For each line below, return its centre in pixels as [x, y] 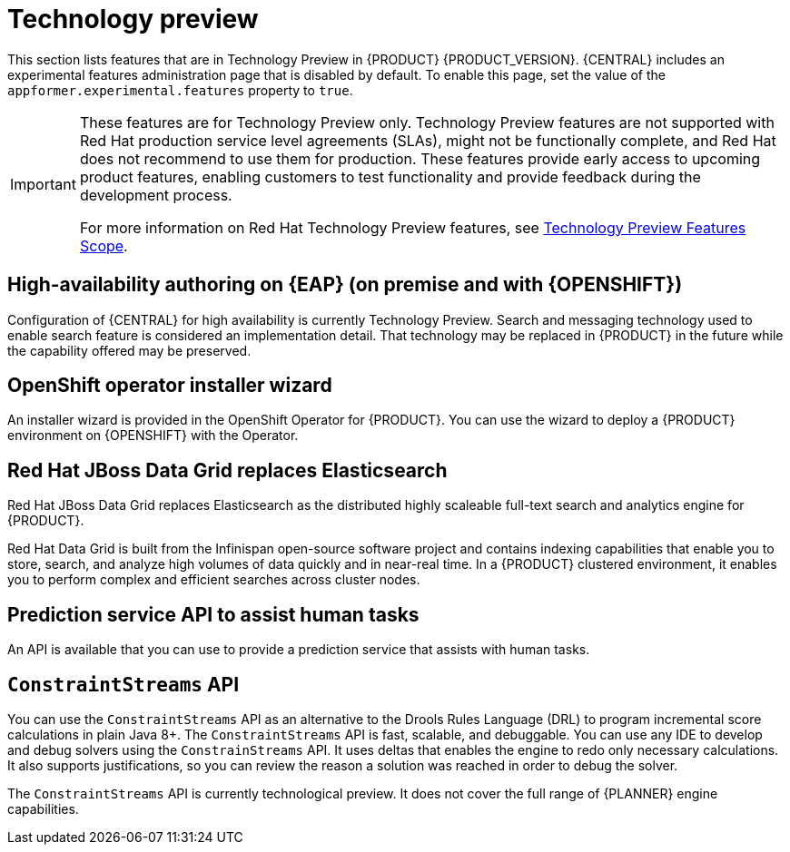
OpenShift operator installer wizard [170, 386]
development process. [156, 195]
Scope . [104, 245]
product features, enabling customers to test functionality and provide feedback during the [390, 176]
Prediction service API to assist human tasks [213, 614]
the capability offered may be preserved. [129, 350]
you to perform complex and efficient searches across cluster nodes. [214, 580]
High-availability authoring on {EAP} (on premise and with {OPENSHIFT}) [345, 285]
